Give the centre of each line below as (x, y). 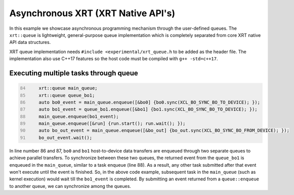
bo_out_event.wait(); (66, 137)
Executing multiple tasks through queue (74, 73)
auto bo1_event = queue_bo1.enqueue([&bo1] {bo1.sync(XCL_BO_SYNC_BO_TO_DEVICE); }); (148, 109)
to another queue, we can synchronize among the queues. (70, 186)
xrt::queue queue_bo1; (67, 95)
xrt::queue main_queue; (68, 88)
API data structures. (30, 42)
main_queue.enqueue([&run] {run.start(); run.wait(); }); (112, 124)
